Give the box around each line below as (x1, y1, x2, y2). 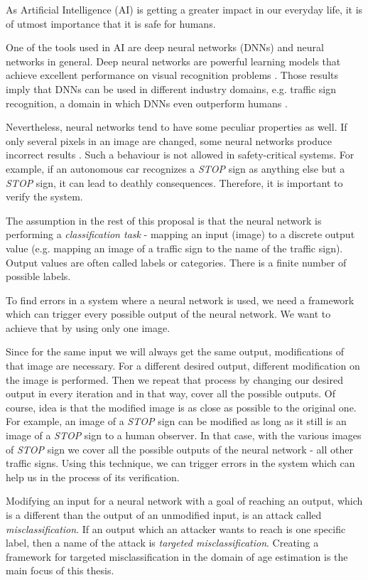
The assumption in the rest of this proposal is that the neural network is (6, 213, 322, 227)
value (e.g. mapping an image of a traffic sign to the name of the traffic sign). (6, 240, 343, 255)
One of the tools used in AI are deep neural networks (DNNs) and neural (6, 40, 324, 55)
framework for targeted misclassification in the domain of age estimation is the (6, 549, 348, 564)
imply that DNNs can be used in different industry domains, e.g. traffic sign (6, 81, 337, 96)
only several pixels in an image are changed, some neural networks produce (6, 133, 332, 148)
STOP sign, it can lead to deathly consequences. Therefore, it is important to (6, 175, 343, 190)
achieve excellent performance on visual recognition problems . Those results (6, 68, 338, 82)
